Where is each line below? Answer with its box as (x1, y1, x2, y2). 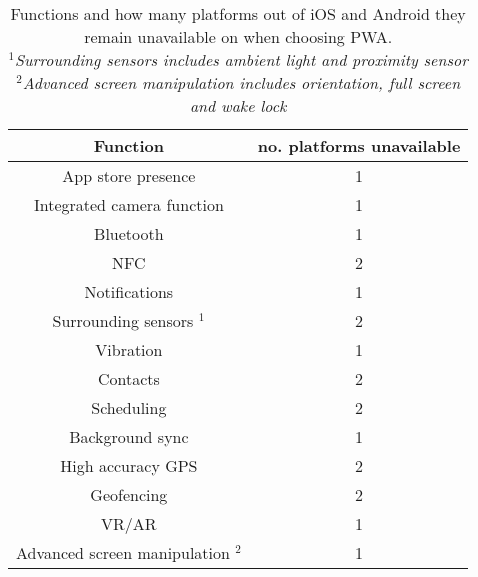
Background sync (69, 425, 189, 448)
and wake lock (189, 94, 287, 117)
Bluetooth (94, 222, 164, 245)
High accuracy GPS (60, 454, 198, 477)
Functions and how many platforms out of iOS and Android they (10, 2, 466, 25)
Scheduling (91, 396, 167, 419)
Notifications (84, 280, 174, 303)
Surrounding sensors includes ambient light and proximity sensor (14, 48, 468, 71)
